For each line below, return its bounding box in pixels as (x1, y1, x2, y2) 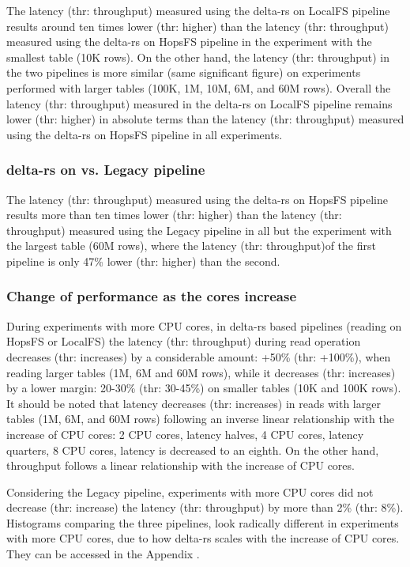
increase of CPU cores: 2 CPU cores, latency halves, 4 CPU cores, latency (6, 425, 364, 442)
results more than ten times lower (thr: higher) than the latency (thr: (6, 206, 342, 223)
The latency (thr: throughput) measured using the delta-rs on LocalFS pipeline (6, 2, 390, 18)
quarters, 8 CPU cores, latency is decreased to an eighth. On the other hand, (6, 441, 379, 458)
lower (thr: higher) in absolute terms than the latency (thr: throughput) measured (6, 111, 404, 127)
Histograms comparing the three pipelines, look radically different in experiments (6, 514, 399, 531)
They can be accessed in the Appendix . (6, 546, 200, 562)
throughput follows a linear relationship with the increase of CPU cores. (6, 457, 355, 474)
